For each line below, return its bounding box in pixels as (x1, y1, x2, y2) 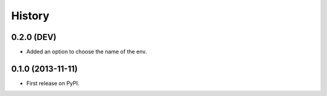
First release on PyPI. (26, 79, 80, 87)
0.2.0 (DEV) (11, 32, 57, 42)
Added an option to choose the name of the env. (26, 48, 147, 56)
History (11, 9, 50, 22)
